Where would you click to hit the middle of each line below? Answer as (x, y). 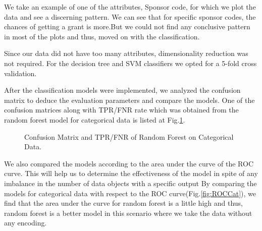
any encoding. (25, 223)
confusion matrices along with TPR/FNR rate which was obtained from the (121, 110)
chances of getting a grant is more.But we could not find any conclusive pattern (127, 26)
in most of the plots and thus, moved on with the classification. (102, 36)
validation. (20, 73)
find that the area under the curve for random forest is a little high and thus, (124, 203)
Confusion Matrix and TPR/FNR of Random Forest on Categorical (129, 136)
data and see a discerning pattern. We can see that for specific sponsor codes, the (130, 16)
